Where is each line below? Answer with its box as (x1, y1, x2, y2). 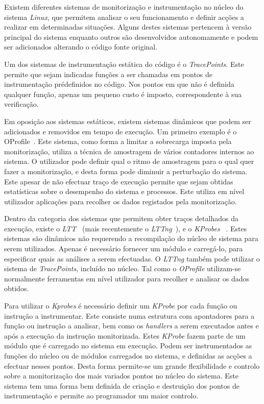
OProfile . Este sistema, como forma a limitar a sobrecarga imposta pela (4, 136, 232, 147)
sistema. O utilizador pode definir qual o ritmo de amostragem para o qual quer (4, 156, 254, 167)
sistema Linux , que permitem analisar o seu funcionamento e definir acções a (4, 11, 244, 22)
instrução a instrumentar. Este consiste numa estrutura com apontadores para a (4, 310, 255, 321)
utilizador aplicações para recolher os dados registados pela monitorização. (4, 196, 237, 206)
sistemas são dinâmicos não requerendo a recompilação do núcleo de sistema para (4, 233, 258, 244)
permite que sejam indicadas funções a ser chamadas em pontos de (4, 68, 213, 79)
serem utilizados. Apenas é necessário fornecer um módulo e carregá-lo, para (4, 243, 243, 254)
